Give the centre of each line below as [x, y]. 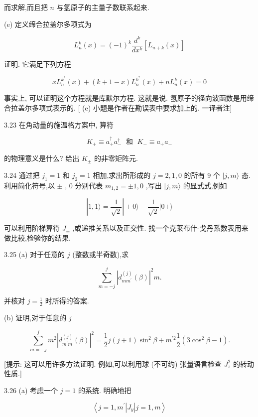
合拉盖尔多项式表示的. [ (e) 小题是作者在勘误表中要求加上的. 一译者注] [118, 108]
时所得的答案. [67, 301]
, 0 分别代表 [84, 185]
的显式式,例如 [205, 185]
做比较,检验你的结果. [37, 237]
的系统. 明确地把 [105, 390]
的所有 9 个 [202, 175]
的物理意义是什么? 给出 [42, 158]
